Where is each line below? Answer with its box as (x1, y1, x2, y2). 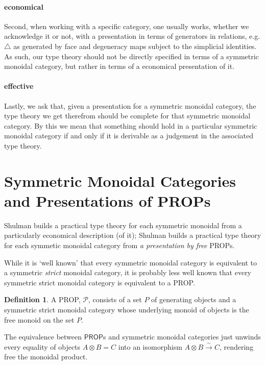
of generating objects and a (151, 294, 236, 305)
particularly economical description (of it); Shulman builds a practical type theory (4, 230, 261, 240)
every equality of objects (4, 341, 81, 352)
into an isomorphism (118, 341, 182, 352)
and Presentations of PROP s (4, 190, 211, 211)
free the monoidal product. (4, 351, 88, 362)
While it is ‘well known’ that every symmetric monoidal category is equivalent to (4, 257, 257, 267)
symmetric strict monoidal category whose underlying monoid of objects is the (4, 304, 249, 314)
